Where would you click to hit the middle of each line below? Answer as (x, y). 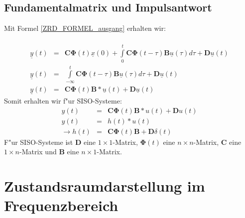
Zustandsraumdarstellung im (105, 186)
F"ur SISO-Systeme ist (39, 142)
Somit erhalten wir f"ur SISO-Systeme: (63, 101)
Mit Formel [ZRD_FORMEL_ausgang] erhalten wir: (85, 28)
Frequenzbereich (61, 205)
